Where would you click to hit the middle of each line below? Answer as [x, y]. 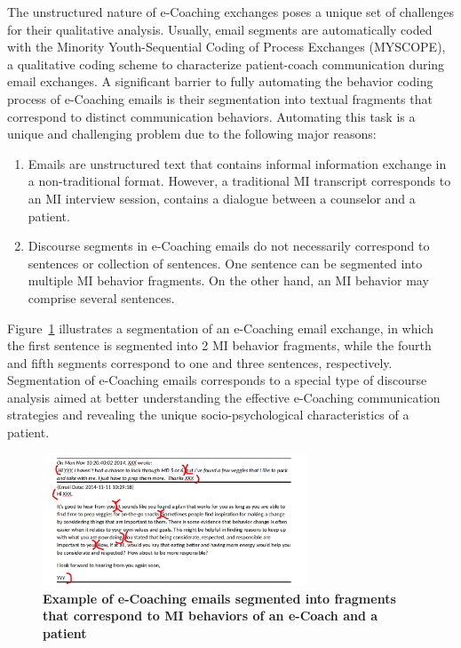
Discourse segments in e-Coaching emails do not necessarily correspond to [229, 246]
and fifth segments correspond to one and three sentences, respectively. [200, 362]
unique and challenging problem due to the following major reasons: [192, 134]
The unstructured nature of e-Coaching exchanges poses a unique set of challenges [230, 12]
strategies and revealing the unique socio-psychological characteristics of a [208, 415]
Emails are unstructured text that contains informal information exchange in [237, 163]
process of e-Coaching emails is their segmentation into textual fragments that [220, 98]
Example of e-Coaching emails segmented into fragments [219, 598]
